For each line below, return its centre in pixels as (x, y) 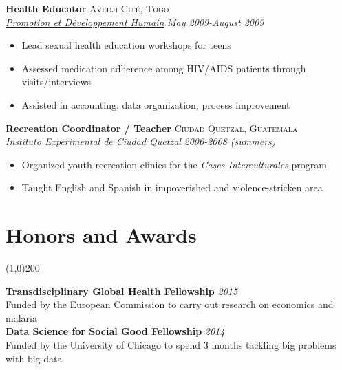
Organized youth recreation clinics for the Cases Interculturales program (174, 164)
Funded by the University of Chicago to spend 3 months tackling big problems (171, 345)
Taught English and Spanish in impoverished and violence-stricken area (172, 187)
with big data (34, 358)
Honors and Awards (101, 235)
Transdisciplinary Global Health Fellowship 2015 (122, 291)
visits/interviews (56, 81)
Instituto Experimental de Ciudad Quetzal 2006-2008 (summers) (141, 141)
